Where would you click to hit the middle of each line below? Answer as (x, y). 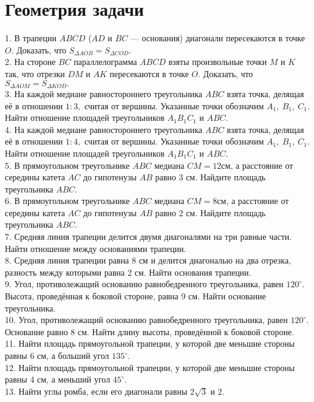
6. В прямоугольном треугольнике (67, 201)
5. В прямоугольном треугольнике (67, 165)
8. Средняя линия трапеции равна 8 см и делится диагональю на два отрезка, (148, 260)
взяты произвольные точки (218, 62)
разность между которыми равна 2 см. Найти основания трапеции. (128, 272)
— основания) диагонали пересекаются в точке (217, 38)
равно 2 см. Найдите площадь (210, 212)
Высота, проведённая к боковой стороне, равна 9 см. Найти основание (135, 296)
